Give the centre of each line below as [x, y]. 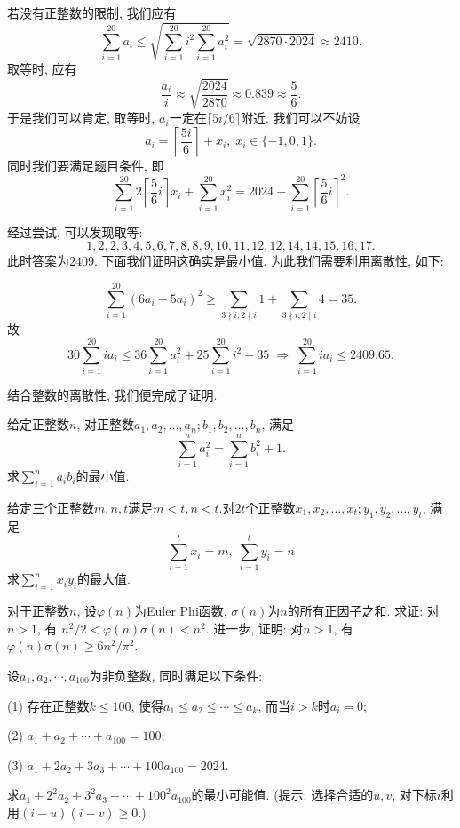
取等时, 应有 [42, 69]
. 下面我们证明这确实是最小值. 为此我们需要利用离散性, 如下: [269, 261]
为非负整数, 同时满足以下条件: [176, 676]
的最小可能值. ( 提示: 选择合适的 [282, 795]
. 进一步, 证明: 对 [254, 628]
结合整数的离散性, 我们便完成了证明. [112, 394]
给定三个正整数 [51, 507]
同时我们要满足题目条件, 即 [86, 165]
